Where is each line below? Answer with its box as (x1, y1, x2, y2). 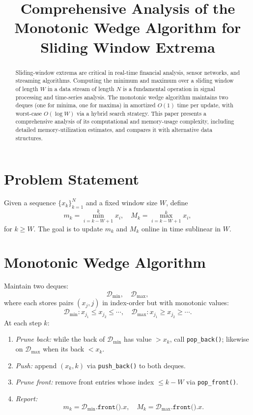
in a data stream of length (47, 84, 114, 93)
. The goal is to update (33, 223, 103, 233)
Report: (15, 393, 38, 403)
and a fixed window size (85, 197, 158, 208)
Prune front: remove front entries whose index (15, 377, 154, 387)
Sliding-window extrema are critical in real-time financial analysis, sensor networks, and (15, 68, 240, 76)
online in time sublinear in (141, 223, 221, 233)
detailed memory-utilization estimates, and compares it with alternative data (15, 126, 213, 134)
